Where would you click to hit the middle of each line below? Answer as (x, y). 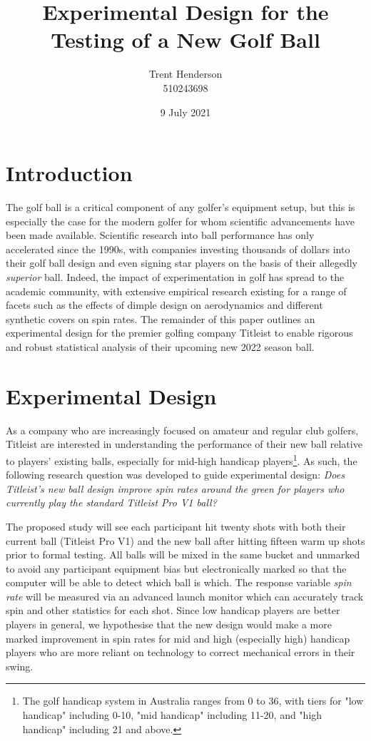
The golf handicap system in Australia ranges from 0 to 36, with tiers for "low (193, 701)
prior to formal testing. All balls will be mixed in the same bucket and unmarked (183, 555)
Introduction (69, 173)
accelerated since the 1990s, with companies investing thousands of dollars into (178, 249)
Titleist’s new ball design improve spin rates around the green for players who (175, 488)
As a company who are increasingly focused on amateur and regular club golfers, (182, 430)
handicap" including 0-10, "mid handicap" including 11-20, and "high (172, 715)
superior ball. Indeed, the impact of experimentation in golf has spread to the (175, 277)
